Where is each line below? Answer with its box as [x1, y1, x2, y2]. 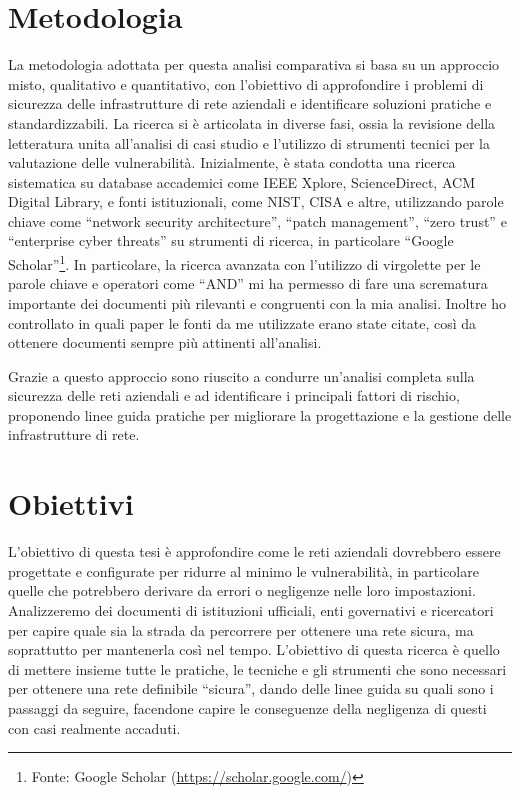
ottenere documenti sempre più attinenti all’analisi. [8, 332, 322, 353]
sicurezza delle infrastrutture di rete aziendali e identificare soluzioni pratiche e [8, 93, 492, 114]
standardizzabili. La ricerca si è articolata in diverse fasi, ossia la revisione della [8, 112, 496, 133]
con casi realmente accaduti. [8, 717, 181, 738]
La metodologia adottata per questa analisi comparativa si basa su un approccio [8, 54, 500, 75]
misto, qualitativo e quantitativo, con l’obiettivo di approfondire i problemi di [8, 73, 484, 94]
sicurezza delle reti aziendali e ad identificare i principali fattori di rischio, [8, 385, 460, 406]
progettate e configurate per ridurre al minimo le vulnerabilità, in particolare [8, 560, 479, 581]
